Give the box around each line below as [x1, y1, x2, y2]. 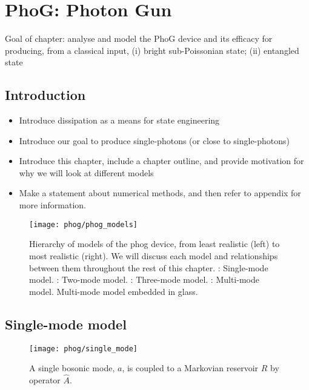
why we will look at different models [19, 166, 154, 179]
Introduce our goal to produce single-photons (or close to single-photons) [19, 134, 290, 147]
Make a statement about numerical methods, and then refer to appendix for [19, 187, 301, 199]
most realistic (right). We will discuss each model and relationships [29, 249, 278, 262]
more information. [19, 199, 86, 211]
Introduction [5, 85, 86, 104]
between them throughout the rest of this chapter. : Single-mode [29, 261, 268, 274]
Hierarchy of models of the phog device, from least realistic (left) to [29, 237, 280, 250]
